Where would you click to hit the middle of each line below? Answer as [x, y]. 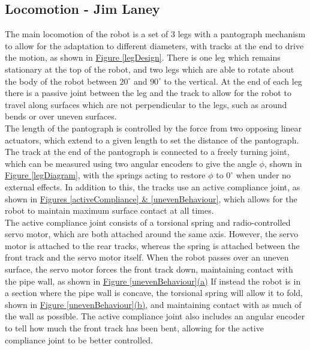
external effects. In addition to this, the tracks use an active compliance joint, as [153, 186]
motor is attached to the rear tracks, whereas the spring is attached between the [152, 245]
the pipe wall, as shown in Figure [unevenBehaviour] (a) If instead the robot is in [153, 281]
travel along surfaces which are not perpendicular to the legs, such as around [146, 104]
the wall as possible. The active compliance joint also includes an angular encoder [155, 316]
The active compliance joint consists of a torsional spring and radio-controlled [148, 222]
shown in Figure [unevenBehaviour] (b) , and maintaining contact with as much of [153, 304]
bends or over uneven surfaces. [61, 116]
